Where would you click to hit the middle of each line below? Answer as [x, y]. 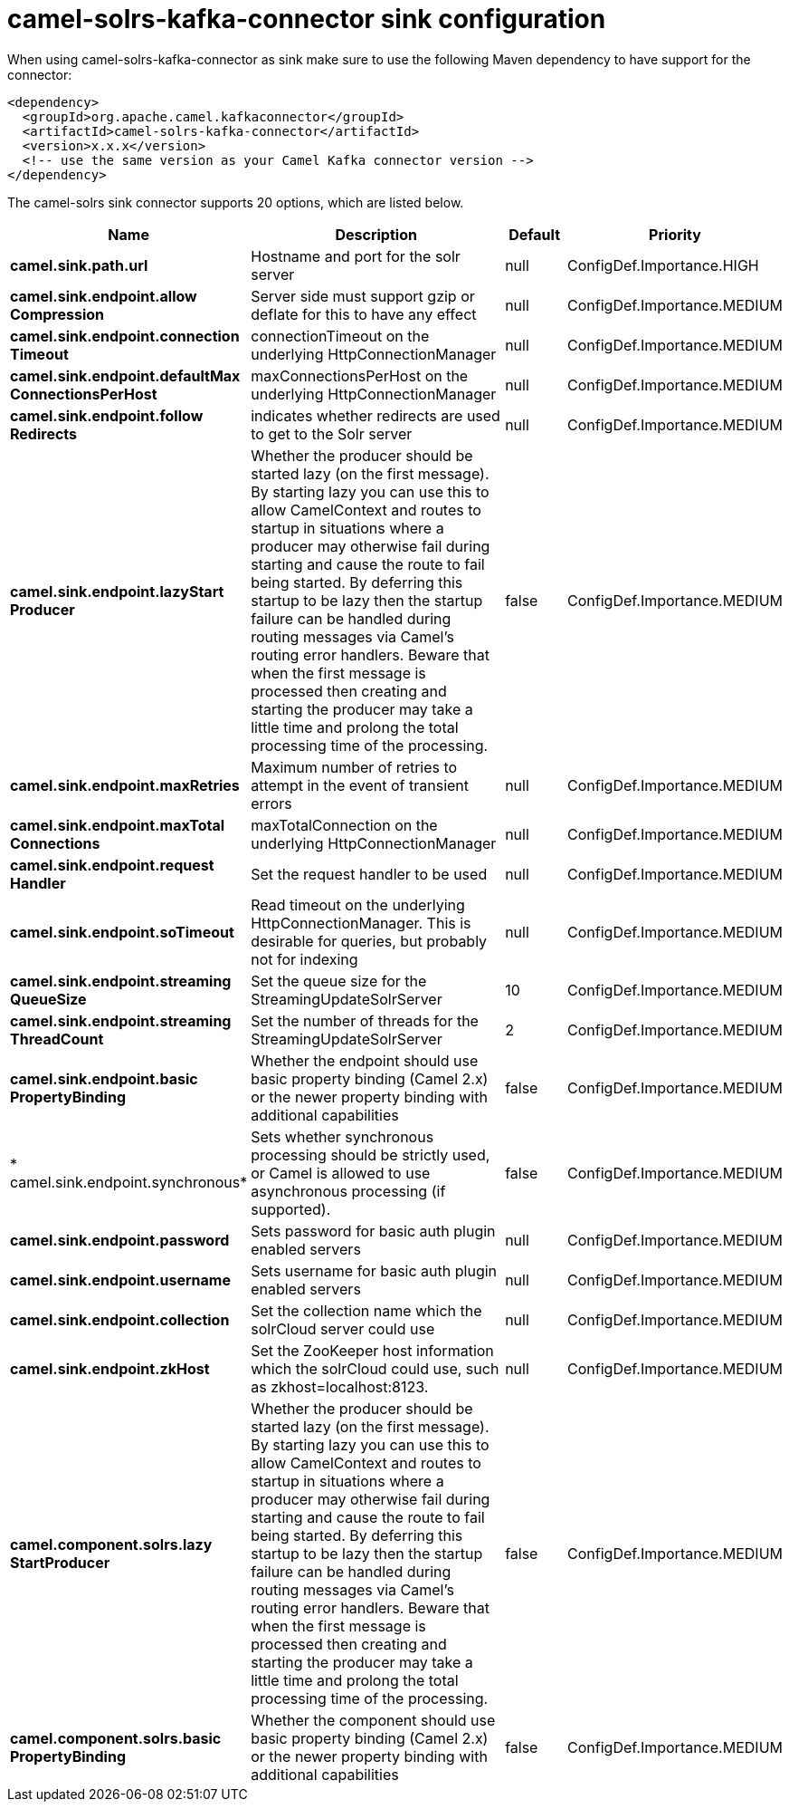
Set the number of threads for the [365, 1020]
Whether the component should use [373, 1720]
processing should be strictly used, [371, 1155]
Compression [57, 314]
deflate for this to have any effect [364, 314]
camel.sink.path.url [79, 265]
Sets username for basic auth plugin [374, 1270]
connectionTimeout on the [340, 336]
